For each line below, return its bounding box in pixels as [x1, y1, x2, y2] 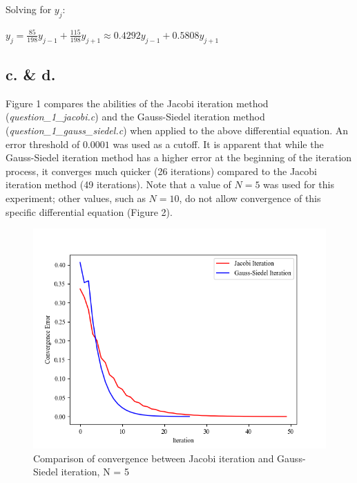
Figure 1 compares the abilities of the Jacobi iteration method [6, 95, 269, 110]
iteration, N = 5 [61, 464, 129, 479]
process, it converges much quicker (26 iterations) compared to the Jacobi [6, 163, 317, 178]
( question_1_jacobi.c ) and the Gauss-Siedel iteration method [6, 109, 265, 124]
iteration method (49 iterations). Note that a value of [6, 177, 231, 192]
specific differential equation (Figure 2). [6, 204, 173, 219]
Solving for [6, 2, 52, 16]
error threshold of [6, 136, 80, 151]
